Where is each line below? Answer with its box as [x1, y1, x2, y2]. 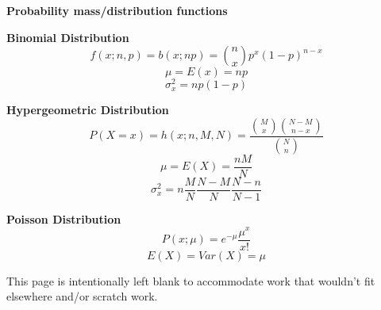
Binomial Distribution [6, 29, 129, 45]
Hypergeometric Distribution [6, 101, 169, 118]
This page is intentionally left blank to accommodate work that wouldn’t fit [6, 272, 375, 289]
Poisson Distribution [6, 210, 121, 227]
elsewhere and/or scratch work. [6, 288, 158, 304]
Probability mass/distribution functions [6, 2, 228, 18]
